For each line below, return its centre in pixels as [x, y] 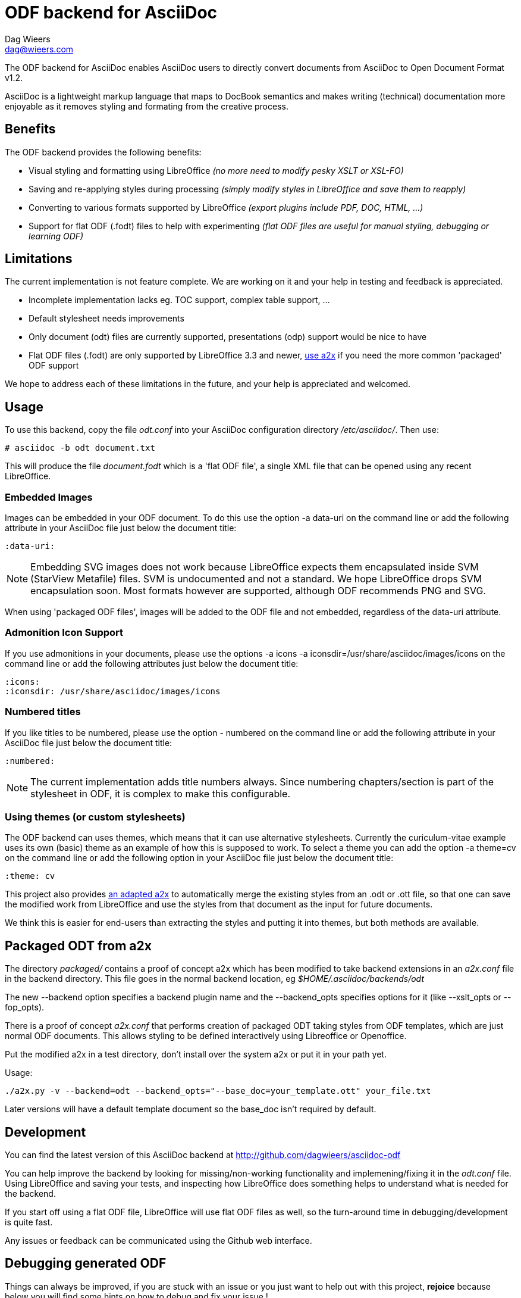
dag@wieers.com [39, 49]
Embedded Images [49, 497]
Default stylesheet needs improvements [106, 319]
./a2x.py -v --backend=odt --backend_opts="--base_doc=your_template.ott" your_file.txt [218, 1091]
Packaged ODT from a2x [78, 946]
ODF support [54, 366]
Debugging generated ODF [86, 1263]
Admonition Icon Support [64, 633]
